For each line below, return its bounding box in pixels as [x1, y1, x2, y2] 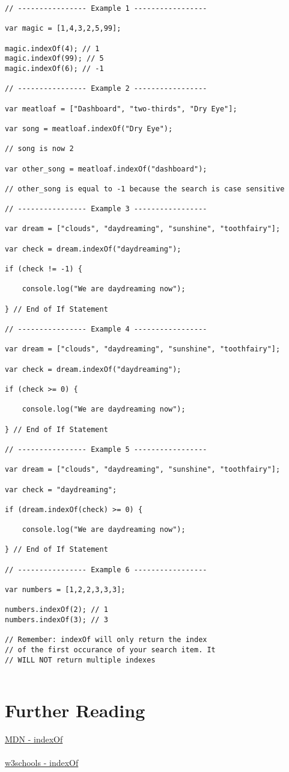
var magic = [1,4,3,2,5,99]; [5, 24, 121, 33]
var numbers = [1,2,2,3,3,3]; [5, 585, 126, 594]
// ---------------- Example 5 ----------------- [5, 445, 207, 454]
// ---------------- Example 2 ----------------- [5, 84, 207, 93]
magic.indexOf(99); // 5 [5, 54, 104, 63]
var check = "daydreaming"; [5, 485, 117, 494]
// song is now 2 [5, 144, 74, 153]
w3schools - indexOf [5, 756, 79, 769]
